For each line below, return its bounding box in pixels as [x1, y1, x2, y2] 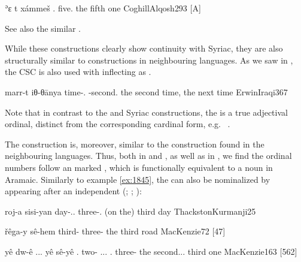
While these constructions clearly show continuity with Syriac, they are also [5, 42, 283, 55]
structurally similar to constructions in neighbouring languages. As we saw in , [5, 53, 293, 66]
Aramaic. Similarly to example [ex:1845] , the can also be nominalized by [5, 173, 270, 185]
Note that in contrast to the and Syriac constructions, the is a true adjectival [5, 106, 288, 118]
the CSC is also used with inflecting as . [5, 65, 151, 78]
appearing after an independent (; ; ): [5, 185, 142, 197]
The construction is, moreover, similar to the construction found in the [5, 137, 264, 150]
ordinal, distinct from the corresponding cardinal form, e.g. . [5, 118, 230, 130]
